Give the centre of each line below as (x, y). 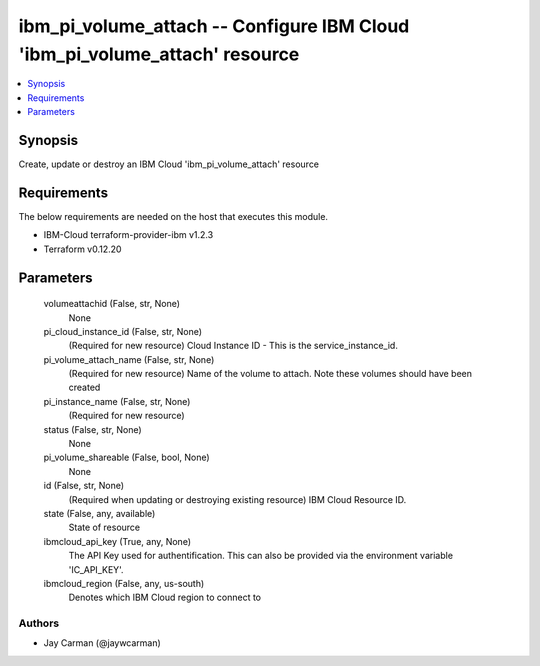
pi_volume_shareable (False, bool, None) (126, 457)
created (84, 387)
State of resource (104, 527)
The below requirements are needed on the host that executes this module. (173, 216)
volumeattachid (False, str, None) (111, 304)
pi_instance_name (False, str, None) (117, 401)
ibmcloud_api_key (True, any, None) (117, 541)
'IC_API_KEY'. (96, 569)
